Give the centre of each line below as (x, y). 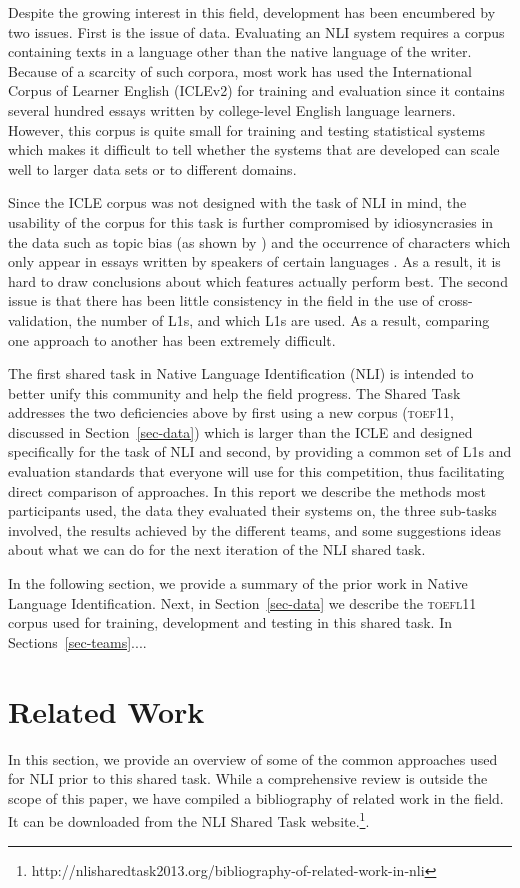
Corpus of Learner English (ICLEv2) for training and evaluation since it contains (256, 90)
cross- (455, 300)
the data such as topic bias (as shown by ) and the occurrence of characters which (259, 241)
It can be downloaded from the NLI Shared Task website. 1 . (189, 819)
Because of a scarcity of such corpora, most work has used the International (240, 70)
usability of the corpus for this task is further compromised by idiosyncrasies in (251, 221)
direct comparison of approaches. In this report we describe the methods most (247, 490)
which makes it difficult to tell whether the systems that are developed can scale (254, 149)
